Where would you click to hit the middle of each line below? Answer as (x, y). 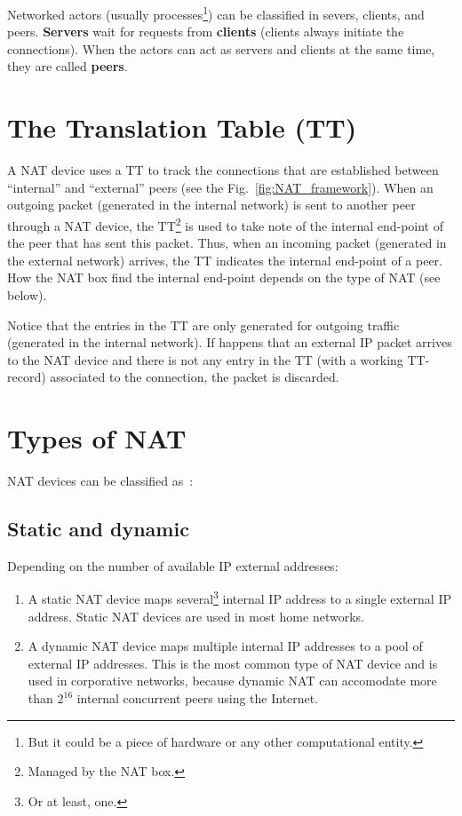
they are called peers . (68, 66)
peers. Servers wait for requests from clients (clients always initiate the (206, 32)
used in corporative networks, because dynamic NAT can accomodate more (232, 681)
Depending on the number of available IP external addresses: (173, 565)
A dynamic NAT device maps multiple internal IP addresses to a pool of (225, 646)
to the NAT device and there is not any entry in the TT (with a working (205, 359)
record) (27, 377)
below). (27, 294)
